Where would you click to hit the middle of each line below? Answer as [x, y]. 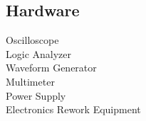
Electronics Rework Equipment [73, 109]
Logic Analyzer [39, 53]
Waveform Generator [51, 68]
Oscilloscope [32, 40]
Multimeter [30, 81]
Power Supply [36, 95]
